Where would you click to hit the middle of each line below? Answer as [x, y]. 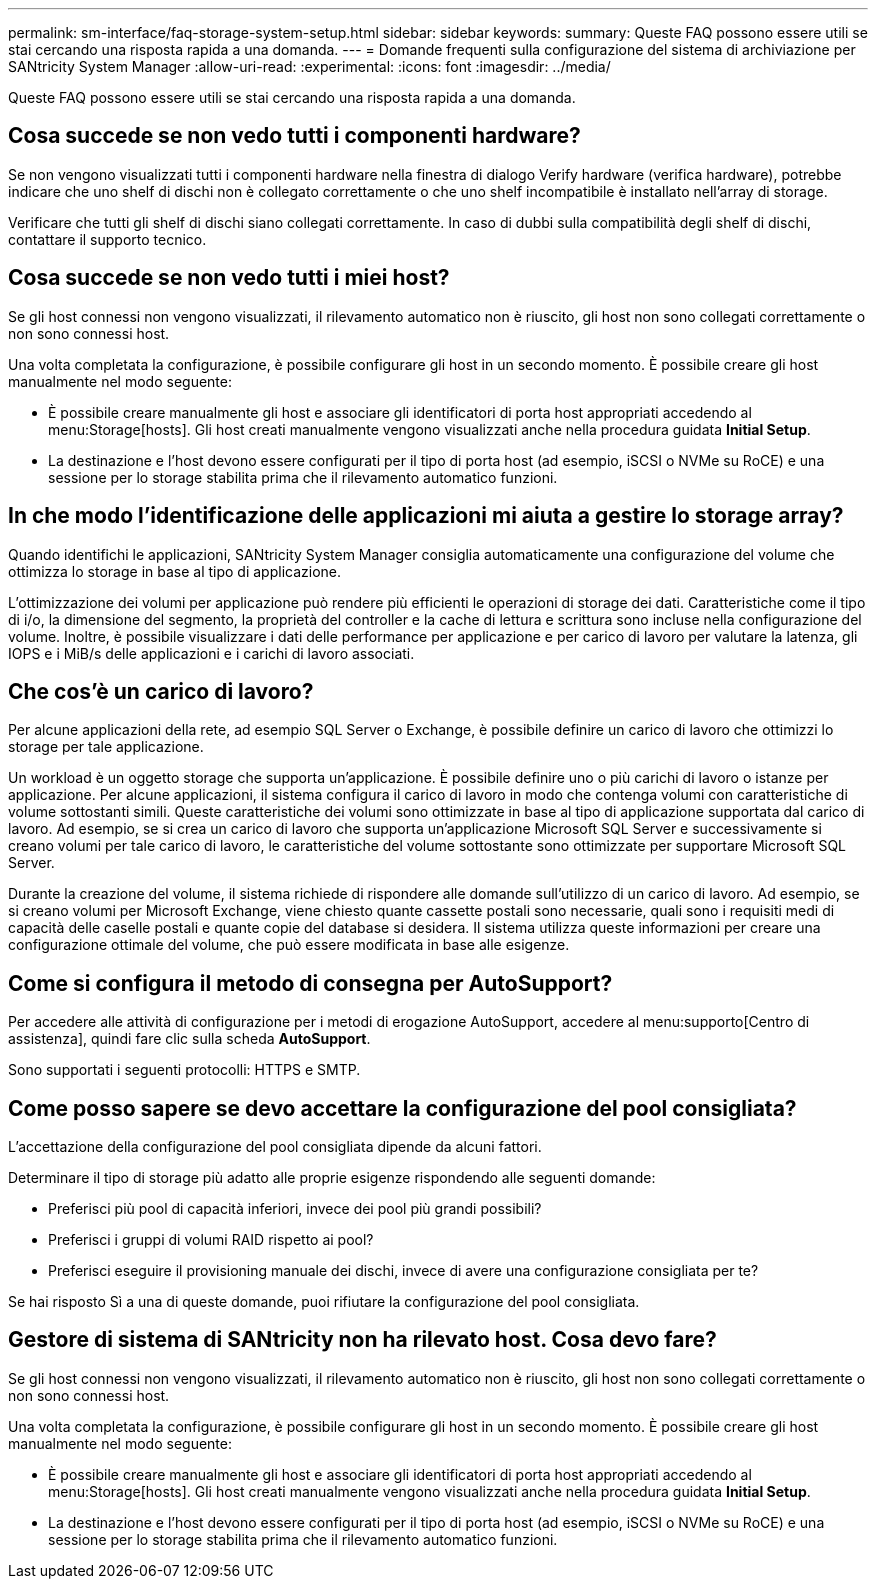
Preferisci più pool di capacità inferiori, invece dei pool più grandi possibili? [295, 1209]
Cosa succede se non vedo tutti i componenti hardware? [294, 136]
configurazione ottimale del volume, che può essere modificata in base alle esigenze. [289, 945]
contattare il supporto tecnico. [107, 239]
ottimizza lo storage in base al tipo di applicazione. [175, 571]
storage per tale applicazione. [106, 747]
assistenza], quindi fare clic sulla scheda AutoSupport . [189, 1039]
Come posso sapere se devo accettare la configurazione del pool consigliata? [402, 1108]
